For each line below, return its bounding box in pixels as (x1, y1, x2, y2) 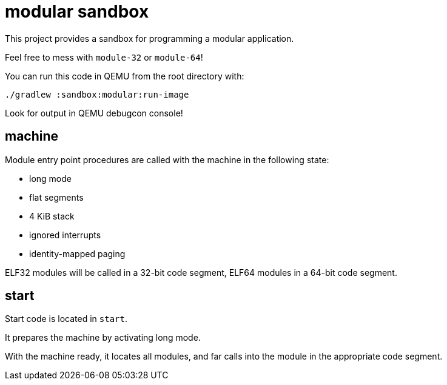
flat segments (29, 192, 84, 203)
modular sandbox (5, 1, 149, 22)
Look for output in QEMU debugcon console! (5, 107, 183, 118)
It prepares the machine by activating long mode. (5, 332, 201, 343)
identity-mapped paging (29, 248, 126, 259)
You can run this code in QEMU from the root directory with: (5, 70, 244, 81)
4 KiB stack (29, 210, 75, 221)
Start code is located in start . (5, 313, 127, 324)
